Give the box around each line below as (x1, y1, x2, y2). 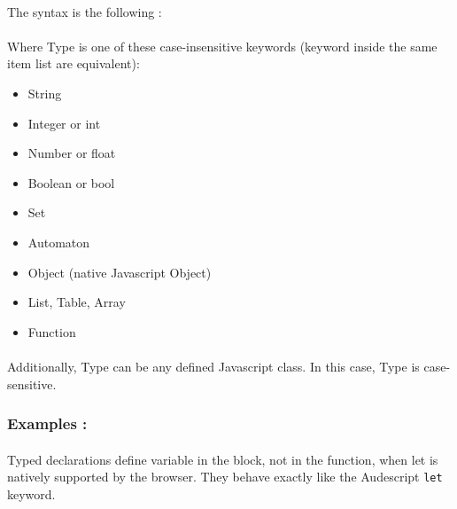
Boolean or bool (27, 173, 115, 192)
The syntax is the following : (7, 2, 162, 20)
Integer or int (27, 114, 101, 132)
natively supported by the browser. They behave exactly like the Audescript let (7, 467, 443, 486)
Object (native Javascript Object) (27, 262, 212, 281)
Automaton (27, 232, 90, 251)
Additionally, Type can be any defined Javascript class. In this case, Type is (7, 356, 420, 375)
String (27, 83, 62, 102)
